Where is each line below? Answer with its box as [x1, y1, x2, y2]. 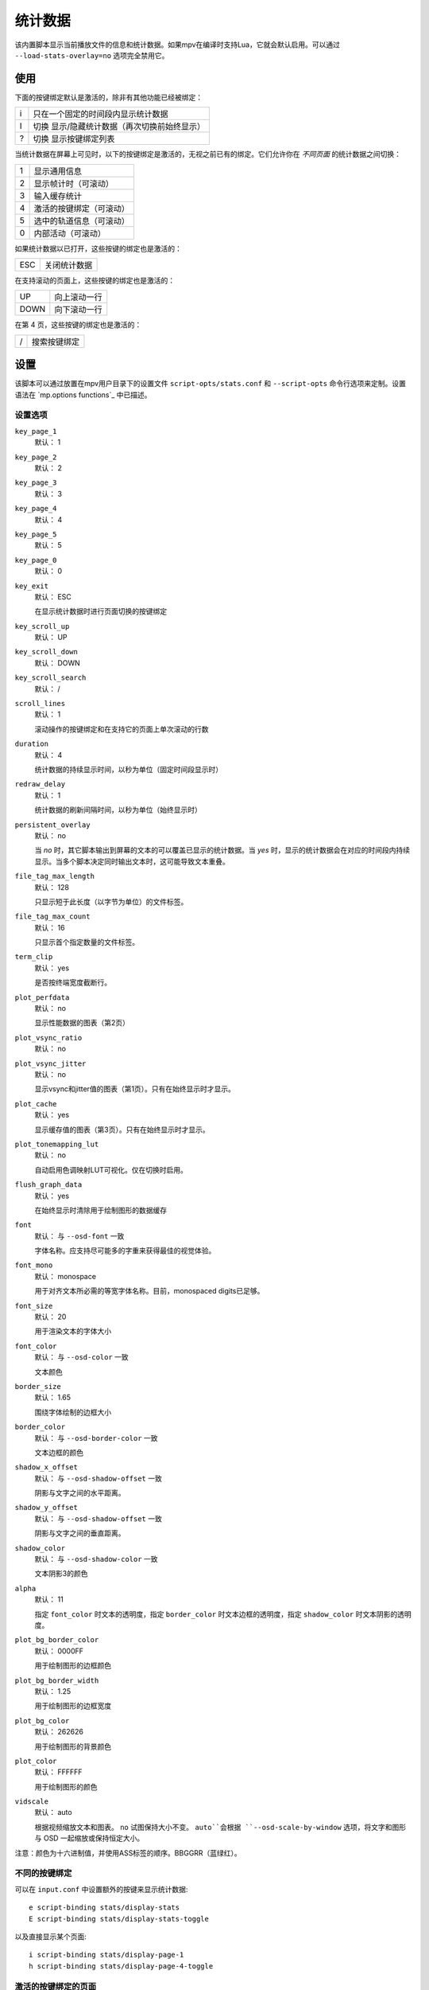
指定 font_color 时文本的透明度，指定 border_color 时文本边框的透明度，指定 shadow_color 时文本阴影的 [34, 1609, 398, 1619]
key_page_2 [14, 452, 57, 462]
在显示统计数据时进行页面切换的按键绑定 [34, 607, 167, 616]
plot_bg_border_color [14, 1636, 99, 1645]
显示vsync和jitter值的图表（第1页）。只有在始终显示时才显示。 [34, 1084, 236, 1094]
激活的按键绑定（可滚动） [33, 203, 130, 214]
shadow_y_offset [14, 1503, 79, 1512]
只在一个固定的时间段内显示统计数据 [33, 108, 168, 119]
